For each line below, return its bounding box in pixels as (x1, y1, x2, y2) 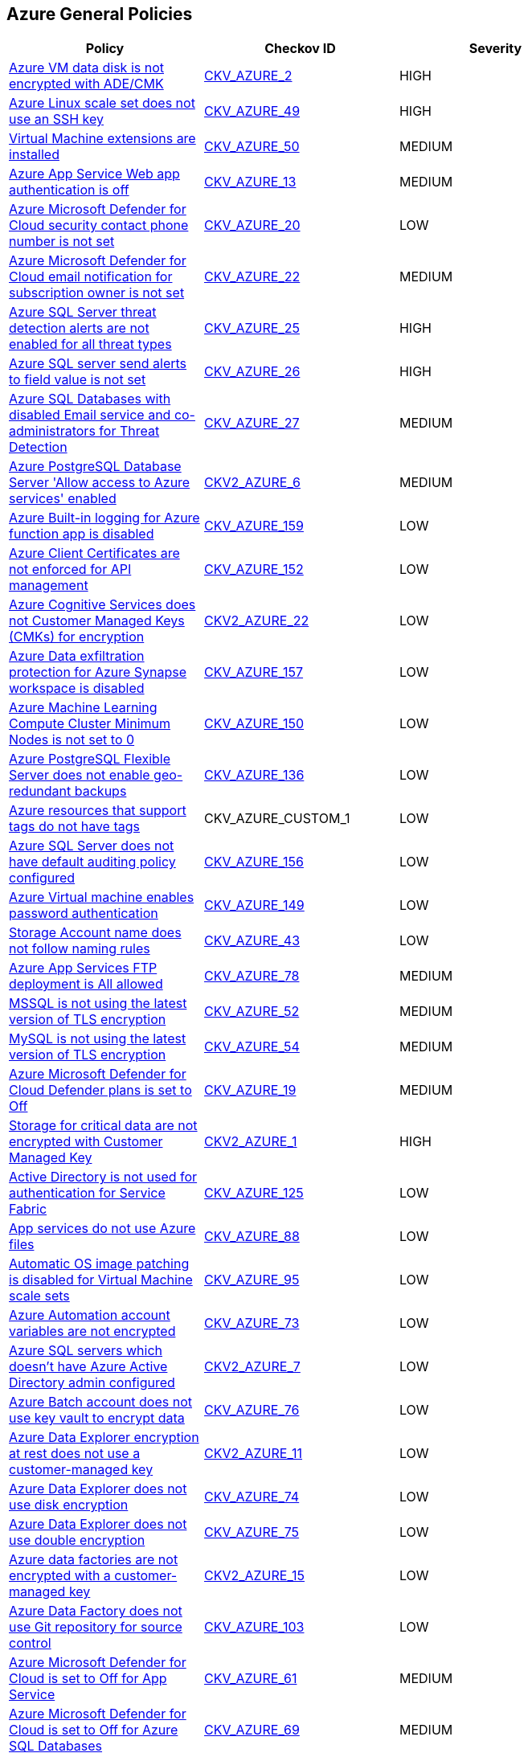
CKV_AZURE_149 (203, 897, 305, 914)
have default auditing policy (9, 854, 176, 870)
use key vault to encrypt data (9, 1410, 185, 1427)
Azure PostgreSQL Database (9, 458, 182, 475)
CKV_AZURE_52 (203, 1003, 300, 1020)
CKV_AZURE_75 (203, 1524, 300, 1541)
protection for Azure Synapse (9, 664, 187, 681)
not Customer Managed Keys (9, 612, 185, 629)
